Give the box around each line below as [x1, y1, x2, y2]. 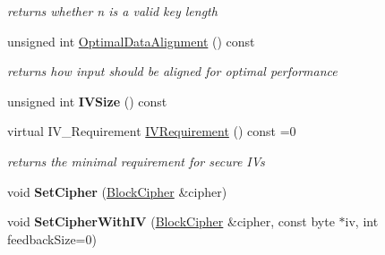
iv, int [345, 212, 379, 231]
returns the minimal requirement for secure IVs [7, 151, 265, 170]
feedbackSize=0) [7, 229, 97, 248]
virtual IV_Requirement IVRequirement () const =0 [7, 122, 296, 140]
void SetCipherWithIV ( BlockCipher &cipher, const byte [7, 212, 335, 231]
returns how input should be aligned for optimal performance [7, 62, 338, 81]
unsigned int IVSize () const [7, 91, 167, 110]
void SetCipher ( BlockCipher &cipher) [7, 182, 227, 200]
